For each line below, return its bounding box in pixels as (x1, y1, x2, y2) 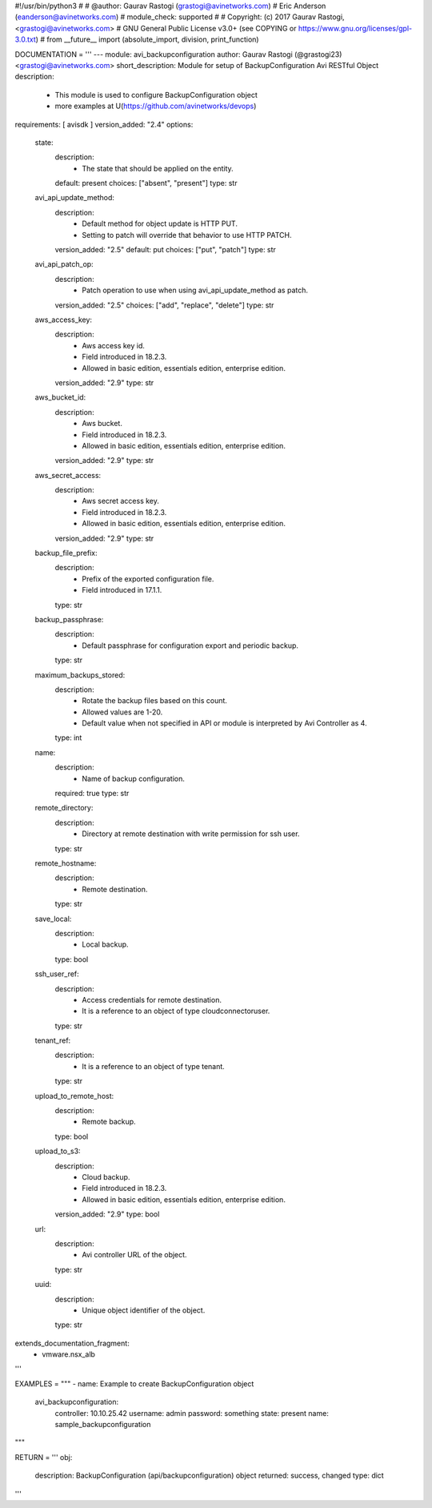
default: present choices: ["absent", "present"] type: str (54, 179, 238, 188)
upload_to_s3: (34, 1146, 81, 1156)
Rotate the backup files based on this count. (82, 696, 228, 706)
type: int (54, 733, 82, 742)
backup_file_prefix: (34, 549, 98, 558)
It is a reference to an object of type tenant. (82, 1061, 226, 1071)
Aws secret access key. (82, 497, 160, 506)
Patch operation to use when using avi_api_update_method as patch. (82, 285, 308, 296)
